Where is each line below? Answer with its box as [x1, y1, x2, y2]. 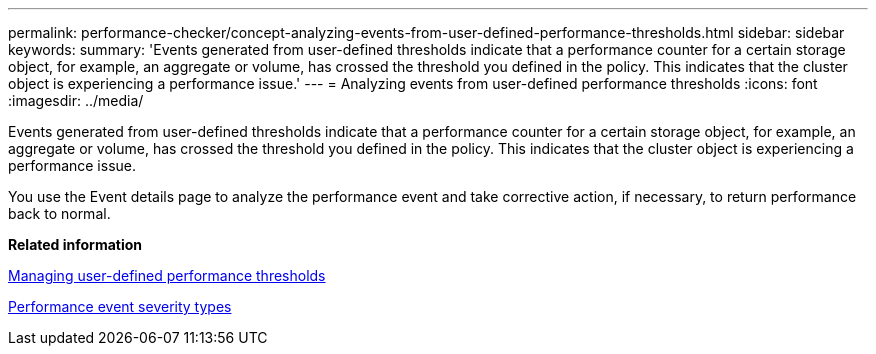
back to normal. [8, 205, 111, 222]
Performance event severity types [8, 298, 232, 315]
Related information [8, 236, 143, 253]
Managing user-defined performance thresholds [8, 267, 326, 284]
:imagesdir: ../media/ [8, 92, 144, 109]
